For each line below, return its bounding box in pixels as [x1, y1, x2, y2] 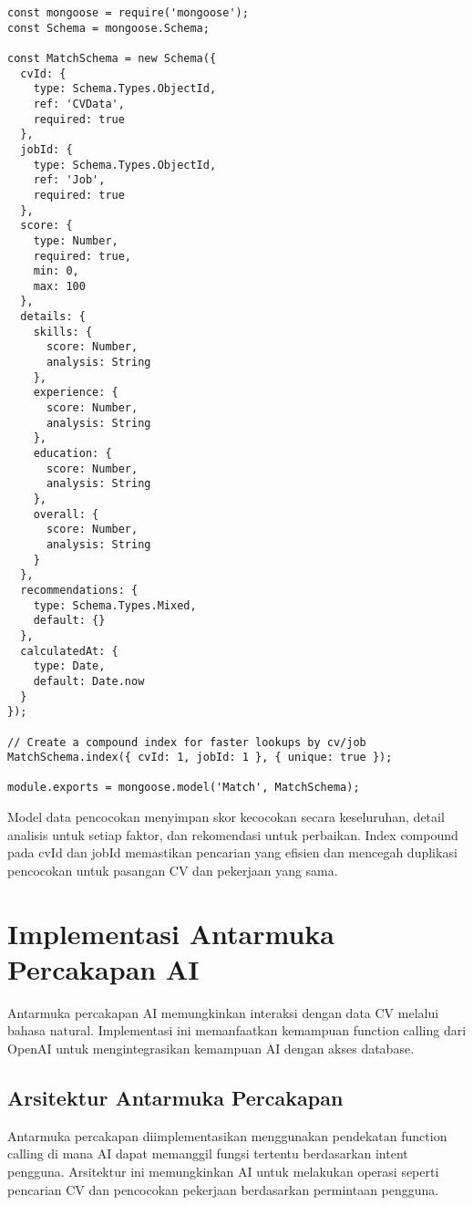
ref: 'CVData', [33, 97, 125, 110]
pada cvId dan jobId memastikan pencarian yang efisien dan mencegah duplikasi [7, 843, 458, 862]
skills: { [33, 325, 93, 338]
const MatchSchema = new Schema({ [7, 51, 217, 65]
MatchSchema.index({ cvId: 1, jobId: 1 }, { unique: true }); [7, 751, 393, 764]
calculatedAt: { [20, 644, 118, 658]
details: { [20, 310, 86, 324]
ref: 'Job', [33, 173, 106, 187]
